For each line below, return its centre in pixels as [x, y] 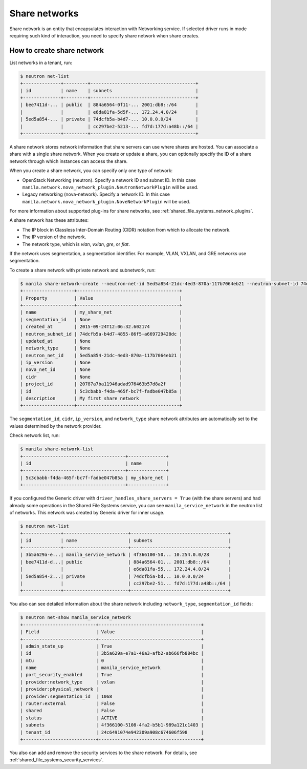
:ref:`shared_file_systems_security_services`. [57, 760]
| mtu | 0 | [112, 660]
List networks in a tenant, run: [41, 63]
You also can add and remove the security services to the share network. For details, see [103, 753]
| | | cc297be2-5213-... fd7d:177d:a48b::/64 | [109, 126]
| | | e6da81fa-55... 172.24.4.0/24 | [126, 569]
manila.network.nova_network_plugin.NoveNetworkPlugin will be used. [106, 201]
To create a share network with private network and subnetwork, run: [83, 270]
